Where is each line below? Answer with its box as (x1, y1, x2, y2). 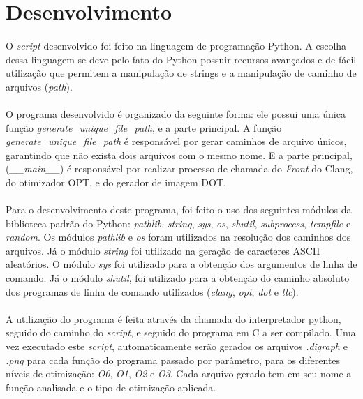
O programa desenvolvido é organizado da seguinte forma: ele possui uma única (6, 106, 346, 121)
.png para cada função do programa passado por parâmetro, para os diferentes (6, 352, 341, 367)
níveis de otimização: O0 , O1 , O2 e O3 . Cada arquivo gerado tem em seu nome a (6, 366, 352, 381)
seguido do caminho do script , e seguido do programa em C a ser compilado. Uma (6, 325, 356, 340)
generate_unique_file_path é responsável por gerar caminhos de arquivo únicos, (6, 134, 347, 149)
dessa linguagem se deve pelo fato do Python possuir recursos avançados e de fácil (6, 52, 357, 66)
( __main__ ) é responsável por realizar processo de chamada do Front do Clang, (6, 161, 353, 176)
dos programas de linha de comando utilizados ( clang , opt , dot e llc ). (6, 284, 299, 299)
